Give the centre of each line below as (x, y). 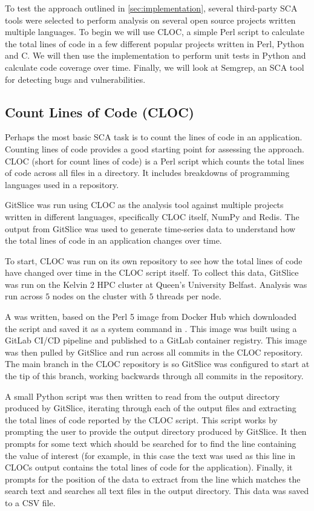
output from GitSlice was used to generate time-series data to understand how (150, 228)
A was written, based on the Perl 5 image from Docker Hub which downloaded (151, 317)
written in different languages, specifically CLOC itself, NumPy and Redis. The (152, 216)
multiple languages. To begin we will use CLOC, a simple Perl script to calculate (155, 32)
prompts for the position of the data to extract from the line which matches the (153, 479)
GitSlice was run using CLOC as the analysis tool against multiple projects (144, 205)
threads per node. (189, 296)
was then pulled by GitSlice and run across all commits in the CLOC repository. (154, 352)
